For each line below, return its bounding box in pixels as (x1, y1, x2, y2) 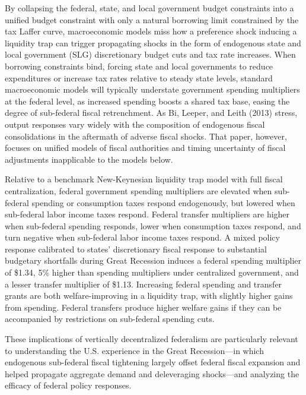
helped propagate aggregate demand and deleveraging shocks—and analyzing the (5, 367, 299, 380)
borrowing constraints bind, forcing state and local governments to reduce (5, 59, 273, 72)
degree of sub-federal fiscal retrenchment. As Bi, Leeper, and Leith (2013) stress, (5, 106, 298, 119)
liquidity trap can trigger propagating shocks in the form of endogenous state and (5, 36, 301, 49)
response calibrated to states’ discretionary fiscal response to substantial (5, 242, 267, 255)
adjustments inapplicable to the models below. (5, 153, 173, 165)
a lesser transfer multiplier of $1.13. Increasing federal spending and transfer (5, 277, 282, 290)
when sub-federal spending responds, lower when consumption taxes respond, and (5, 219, 301, 232)
